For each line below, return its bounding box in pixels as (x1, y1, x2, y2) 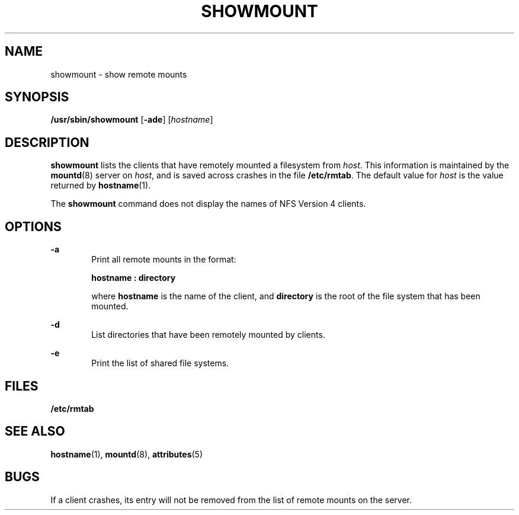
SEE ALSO (5, 424, 65, 439)
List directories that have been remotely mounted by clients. (91, 330, 325, 340)
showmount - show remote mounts (50, 69, 187, 79)
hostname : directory (91, 273, 176, 283)
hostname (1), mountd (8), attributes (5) (50, 449, 203, 459)
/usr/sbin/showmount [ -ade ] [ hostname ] (50, 114, 213, 125)
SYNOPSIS (5, 89, 69, 105)
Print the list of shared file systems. (91, 358, 229, 369)
